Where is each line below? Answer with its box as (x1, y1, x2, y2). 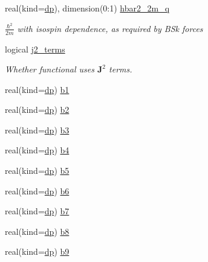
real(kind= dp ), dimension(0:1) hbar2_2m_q (5, 2, 170, 14)
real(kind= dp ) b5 (5, 164, 70, 177)
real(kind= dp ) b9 (5, 245, 70, 258)
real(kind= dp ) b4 (5, 144, 70, 156)
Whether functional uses (5, 63, 94, 75)
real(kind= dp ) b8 (5, 225, 70, 237)
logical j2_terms (5, 42, 65, 55)
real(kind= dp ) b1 (5, 83, 70, 95)
